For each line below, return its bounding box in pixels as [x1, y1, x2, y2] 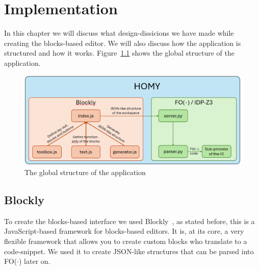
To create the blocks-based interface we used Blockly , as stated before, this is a [4, 215, 255, 226]
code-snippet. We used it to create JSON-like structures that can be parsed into [4, 246, 254, 256]
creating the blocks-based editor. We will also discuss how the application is [4, 37, 241, 48]
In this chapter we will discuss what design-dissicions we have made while [4, 28, 234, 38]
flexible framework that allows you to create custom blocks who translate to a [4, 236, 247, 247]
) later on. [19, 256, 50, 266]
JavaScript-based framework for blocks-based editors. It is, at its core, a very [4, 226, 244, 236]
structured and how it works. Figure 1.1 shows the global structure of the [4, 47, 235, 58]
